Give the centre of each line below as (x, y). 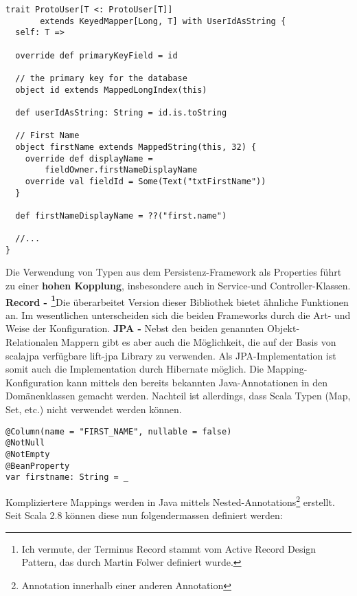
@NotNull (25, 443)
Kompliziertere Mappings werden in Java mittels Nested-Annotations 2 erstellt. (170, 500)
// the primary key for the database (101, 78)
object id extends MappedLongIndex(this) (111, 90)
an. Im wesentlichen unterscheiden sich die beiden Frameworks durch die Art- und (178, 314)
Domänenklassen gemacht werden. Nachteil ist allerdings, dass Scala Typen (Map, (178, 396)
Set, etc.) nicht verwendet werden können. (94, 409)
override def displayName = (89, 158)
